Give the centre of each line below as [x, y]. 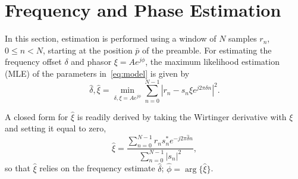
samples [243, 38]
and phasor [91, 62]
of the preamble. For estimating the [207, 50]
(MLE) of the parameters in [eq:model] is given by [97, 73]
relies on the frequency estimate [97, 168]
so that [18, 168]
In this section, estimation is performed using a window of [111, 38]
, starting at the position [87, 50]
